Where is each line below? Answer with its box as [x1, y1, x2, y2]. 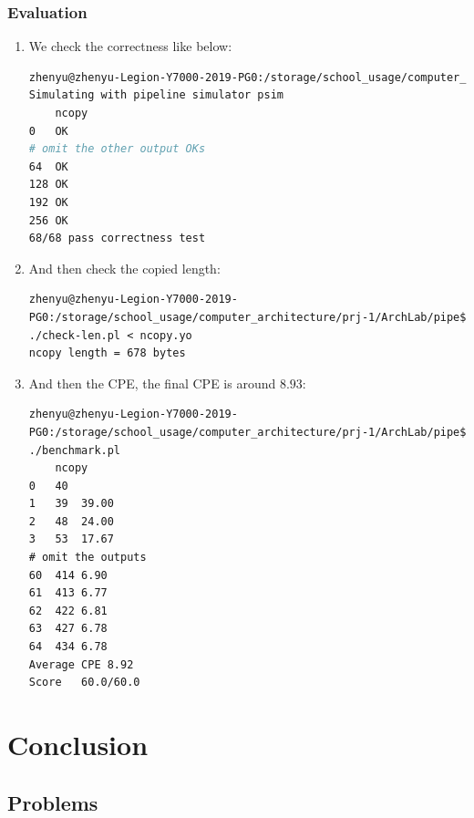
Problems [7, 788, 98, 816]
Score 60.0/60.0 [28, 676, 140, 689]
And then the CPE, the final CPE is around [28, 373, 276, 392]
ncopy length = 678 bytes [28, 347, 186, 360]
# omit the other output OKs [28, 142, 206, 156]
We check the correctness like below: [28, 36, 232, 56]
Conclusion [7, 726, 149, 762]
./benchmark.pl [28, 443, 121, 457]
